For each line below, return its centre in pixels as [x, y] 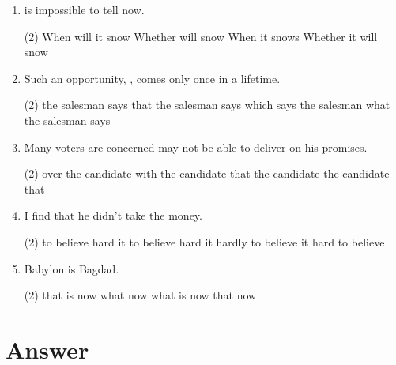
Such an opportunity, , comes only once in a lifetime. [152, 78]
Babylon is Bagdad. [72, 268]
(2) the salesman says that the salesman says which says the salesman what [207, 105]
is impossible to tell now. [84, 9]
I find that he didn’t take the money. [113, 215]
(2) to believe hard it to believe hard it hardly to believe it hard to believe [204, 241]
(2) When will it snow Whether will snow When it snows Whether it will [201, 36]
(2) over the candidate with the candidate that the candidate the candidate [207, 173]
